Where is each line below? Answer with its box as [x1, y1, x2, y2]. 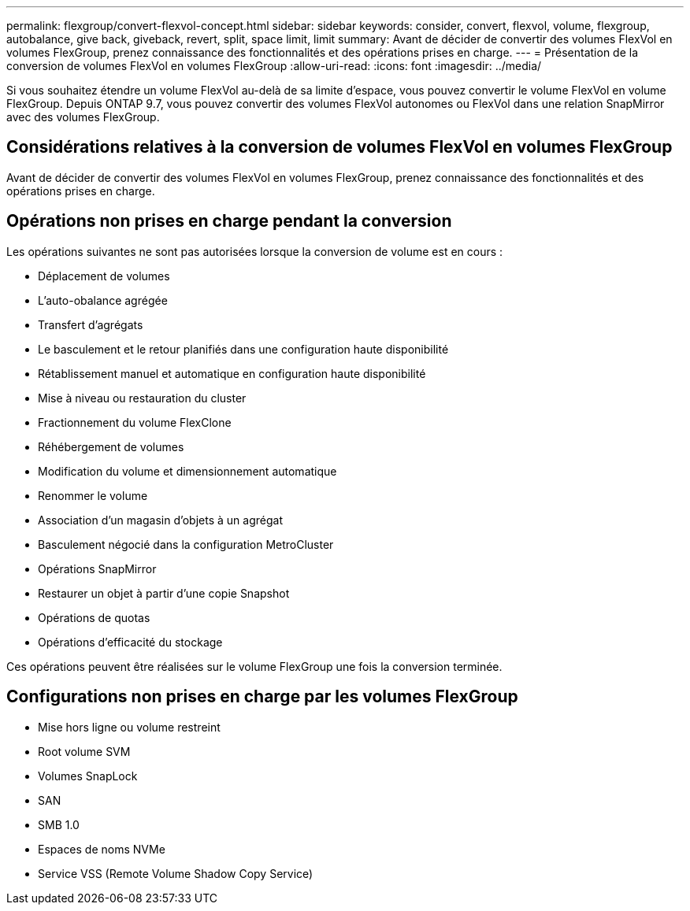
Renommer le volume [38, 488, 148, 502]
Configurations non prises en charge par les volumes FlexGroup [6, 687, 518, 707]
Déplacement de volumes [38, 268, 170, 283]
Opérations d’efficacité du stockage [38, 635, 223, 649]
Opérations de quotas [38, 610, 150, 624]
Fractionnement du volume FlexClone [38, 415, 232, 429]
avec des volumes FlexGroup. [6, 110, 160, 124]
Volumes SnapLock [38, 768, 138, 783]
